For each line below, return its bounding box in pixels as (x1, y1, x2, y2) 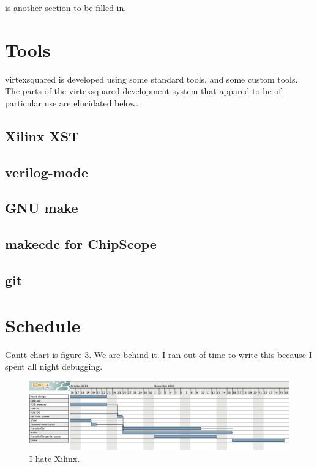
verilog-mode (5, 162, 89, 181)
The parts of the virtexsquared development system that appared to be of (5, 84, 282, 97)
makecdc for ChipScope (5, 234, 157, 253)
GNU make (5, 198, 78, 217)
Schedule (5, 312, 81, 337)
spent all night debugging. (5, 360, 103, 373)
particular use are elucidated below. (5, 96, 138, 109)
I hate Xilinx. (29, 452, 80, 465)
